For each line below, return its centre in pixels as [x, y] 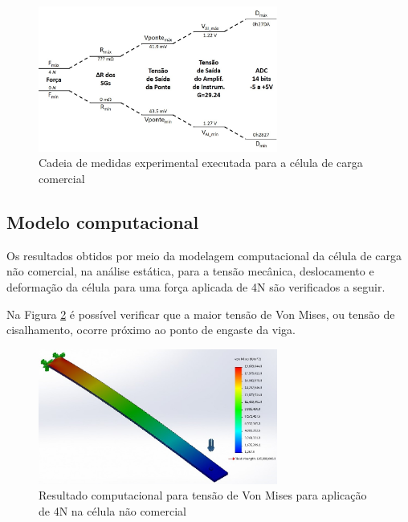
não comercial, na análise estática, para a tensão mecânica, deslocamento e [190, 271]
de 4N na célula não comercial [112, 510]
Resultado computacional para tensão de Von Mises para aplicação [203, 495]
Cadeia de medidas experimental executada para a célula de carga [201, 163]
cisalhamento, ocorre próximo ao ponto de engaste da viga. [151, 330]
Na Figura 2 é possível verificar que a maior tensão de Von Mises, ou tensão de [201, 314]
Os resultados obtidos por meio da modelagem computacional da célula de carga [204, 255]
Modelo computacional [103, 222]
